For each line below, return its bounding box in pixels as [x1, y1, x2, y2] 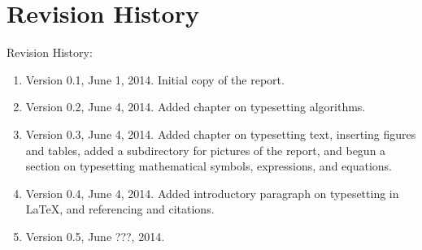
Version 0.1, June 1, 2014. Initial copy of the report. [25, 71, 285, 88]
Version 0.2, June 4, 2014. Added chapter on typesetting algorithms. [25, 98, 366, 115]
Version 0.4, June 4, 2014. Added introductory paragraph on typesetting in [25, 184, 399, 201]
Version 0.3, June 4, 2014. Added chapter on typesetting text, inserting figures [25, 125, 416, 142]
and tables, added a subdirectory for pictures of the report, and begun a [25, 141, 386, 158]
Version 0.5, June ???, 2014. [25, 227, 165, 244]
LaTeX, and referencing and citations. [25, 200, 215, 218]
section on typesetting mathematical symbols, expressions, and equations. [25, 157, 392, 175]
